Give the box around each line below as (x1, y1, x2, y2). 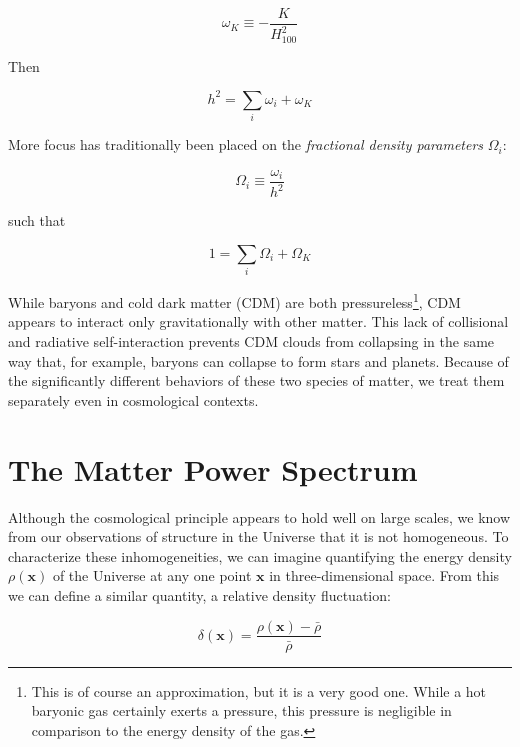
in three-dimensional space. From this (269, 565, 500, 586)
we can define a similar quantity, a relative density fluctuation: (8, 584, 391, 605)
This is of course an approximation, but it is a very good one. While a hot (31, 680, 487, 701)
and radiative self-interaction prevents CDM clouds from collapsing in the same (8, 331, 495, 352)
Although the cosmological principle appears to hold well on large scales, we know (8, 506, 511, 527)
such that (8, 210, 66, 231)
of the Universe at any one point (52, 565, 252, 586)
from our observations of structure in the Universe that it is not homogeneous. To (8, 526, 509, 547)
